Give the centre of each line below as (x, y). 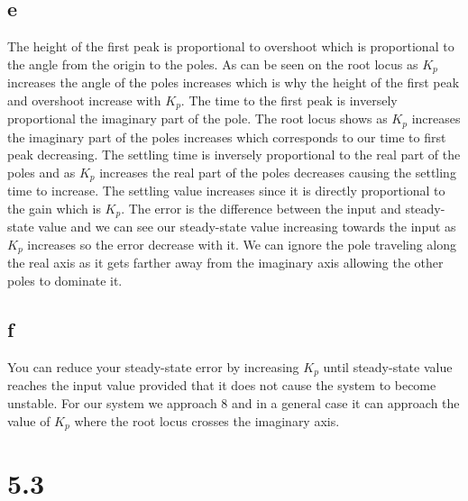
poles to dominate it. (65, 281)
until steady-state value (388, 366)
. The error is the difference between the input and (261, 208)
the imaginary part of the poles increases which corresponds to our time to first (227, 137)
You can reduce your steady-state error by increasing (153, 366)
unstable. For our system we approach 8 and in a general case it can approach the (234, 402)
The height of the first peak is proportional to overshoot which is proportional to (231, 46)
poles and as (41, 172)
